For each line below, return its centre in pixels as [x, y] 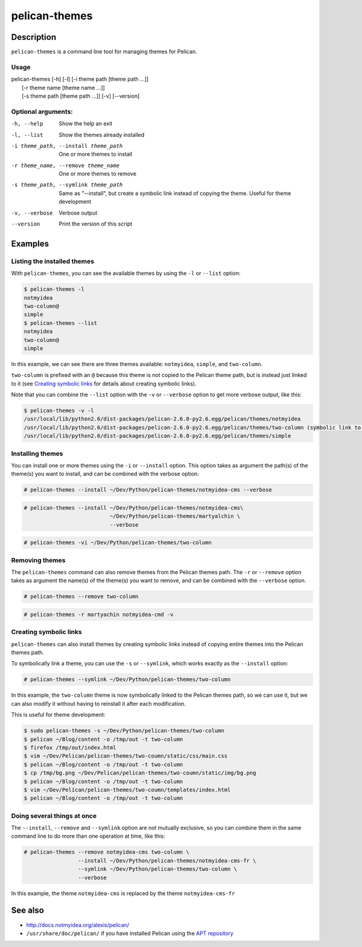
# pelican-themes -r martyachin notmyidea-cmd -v [99, 614]
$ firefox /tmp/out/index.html [70, 747]
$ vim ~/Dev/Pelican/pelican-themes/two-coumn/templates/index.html [127, 790]
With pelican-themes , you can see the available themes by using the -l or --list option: [126, 273]
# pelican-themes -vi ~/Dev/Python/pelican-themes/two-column [118, 543]
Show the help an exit [86, 124]
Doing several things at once [54, 816]
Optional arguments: [42, 112]
